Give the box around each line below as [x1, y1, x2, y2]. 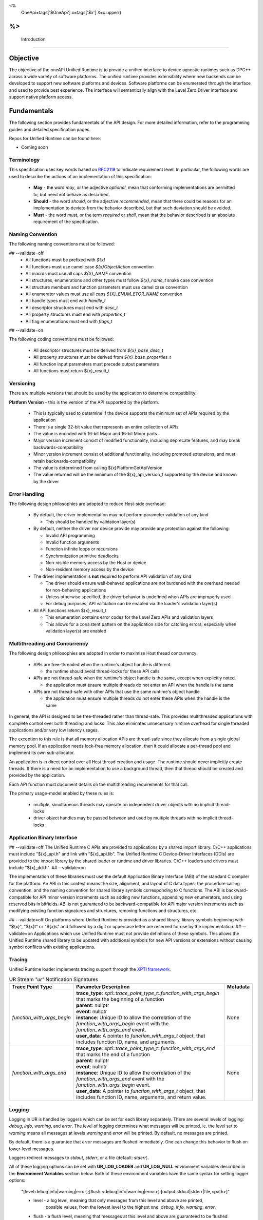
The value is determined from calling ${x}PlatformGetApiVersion [33, 465, 163, 471]
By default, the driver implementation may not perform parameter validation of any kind [33, 512, 209, 518]
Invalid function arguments [45, 539, 99, 545]
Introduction [21, 36, 46, 42]
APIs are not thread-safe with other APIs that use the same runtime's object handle [33, 689, 200, 695]
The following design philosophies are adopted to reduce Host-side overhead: [9, 501, 166, 507]
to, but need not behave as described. [33, 191, 110, 197]
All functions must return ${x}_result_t [33, 368, 110, 373]
